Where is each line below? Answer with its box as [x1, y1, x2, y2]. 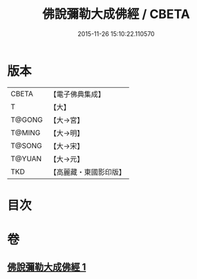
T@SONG [10, 141, 43, 150]
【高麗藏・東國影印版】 [49, 167, 126, 177]
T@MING [10, 127, 41, 137]
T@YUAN [10, 154, 42, 163]
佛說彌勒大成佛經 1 [7, 261, 86, 273]
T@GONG [10, 115, 43, 125]
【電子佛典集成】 [49, 89, 105, 99]
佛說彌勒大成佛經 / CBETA [42, 6, 190, 22]
